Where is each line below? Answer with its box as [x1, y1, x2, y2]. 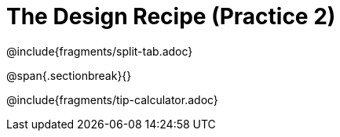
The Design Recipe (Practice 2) [6, 3, 336, 30]
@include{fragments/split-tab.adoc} [6, 44, 193, 58]
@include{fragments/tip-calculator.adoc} [6, 92, 218, 106]
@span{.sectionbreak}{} [6, 68, 132, 82]
